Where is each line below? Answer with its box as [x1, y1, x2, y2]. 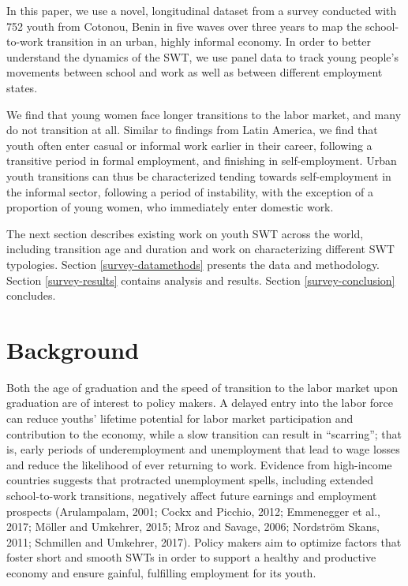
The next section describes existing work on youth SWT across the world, [6, 225, 364, 241]
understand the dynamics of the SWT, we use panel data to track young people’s [6, 48, 399, 65]
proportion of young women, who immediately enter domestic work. [6, 199, 334, 215]
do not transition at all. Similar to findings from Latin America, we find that [6, 121, 378, 138]
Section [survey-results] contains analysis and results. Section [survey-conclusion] [6, 271, 395, 288]
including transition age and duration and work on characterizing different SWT [6, 241, 395, 257]
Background [6, 333, 140, 365]
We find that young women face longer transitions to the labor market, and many [6, 106, 402, 122]
